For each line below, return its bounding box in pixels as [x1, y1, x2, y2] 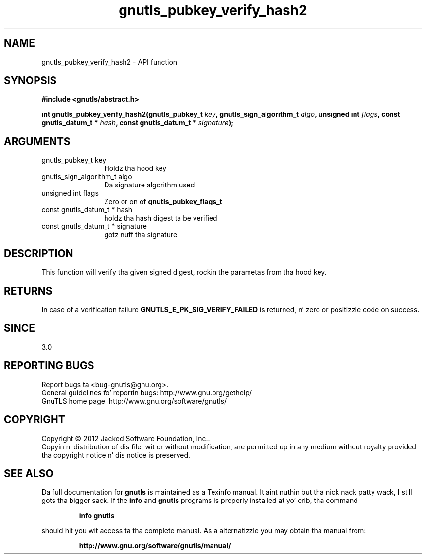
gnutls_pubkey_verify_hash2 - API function [41, 57, 177, 66]
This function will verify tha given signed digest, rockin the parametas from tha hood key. [41, 268, 327, 277]
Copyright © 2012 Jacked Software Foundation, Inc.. [41, 434, 210, 443]
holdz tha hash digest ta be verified [104, 214, 217, 223]
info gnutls [79, 511, 115, 520]
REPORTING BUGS [4, 359, 94, 372]
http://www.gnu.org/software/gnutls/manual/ [79, 541, 231, 550]
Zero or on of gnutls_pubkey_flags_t [104, 197, 222, 206]
